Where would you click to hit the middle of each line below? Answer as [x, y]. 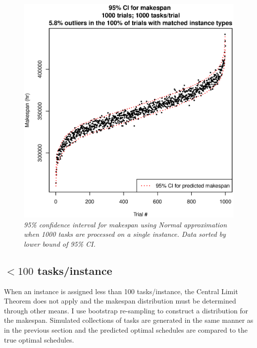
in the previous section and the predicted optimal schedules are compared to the [126, 329]
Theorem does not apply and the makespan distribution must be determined [120, 301]
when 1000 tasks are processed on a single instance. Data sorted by [125, 234]
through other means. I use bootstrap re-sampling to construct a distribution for [126, 310]
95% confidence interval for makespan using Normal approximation [126, 224]
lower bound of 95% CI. [60, 243]
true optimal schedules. [39, 339]
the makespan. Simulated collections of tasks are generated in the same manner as [129, 320]
